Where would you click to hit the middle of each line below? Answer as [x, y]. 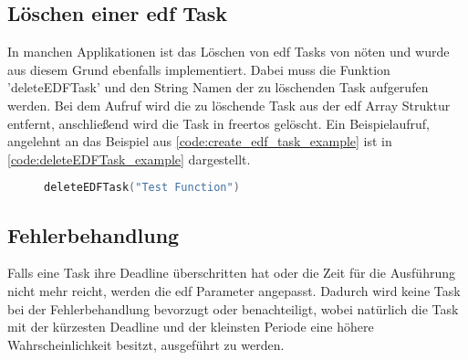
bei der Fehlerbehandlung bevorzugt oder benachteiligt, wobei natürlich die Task [233, 308]
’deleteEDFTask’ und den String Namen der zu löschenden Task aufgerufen [218, 87]
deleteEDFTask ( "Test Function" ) [142, 188]
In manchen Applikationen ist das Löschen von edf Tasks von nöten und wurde [229, 52]
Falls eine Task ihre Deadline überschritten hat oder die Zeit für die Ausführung [231, 273]
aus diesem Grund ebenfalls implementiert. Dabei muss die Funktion [199, 69]
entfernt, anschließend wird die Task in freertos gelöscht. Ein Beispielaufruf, [219, 123]
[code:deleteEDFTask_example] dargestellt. [129, 159]
